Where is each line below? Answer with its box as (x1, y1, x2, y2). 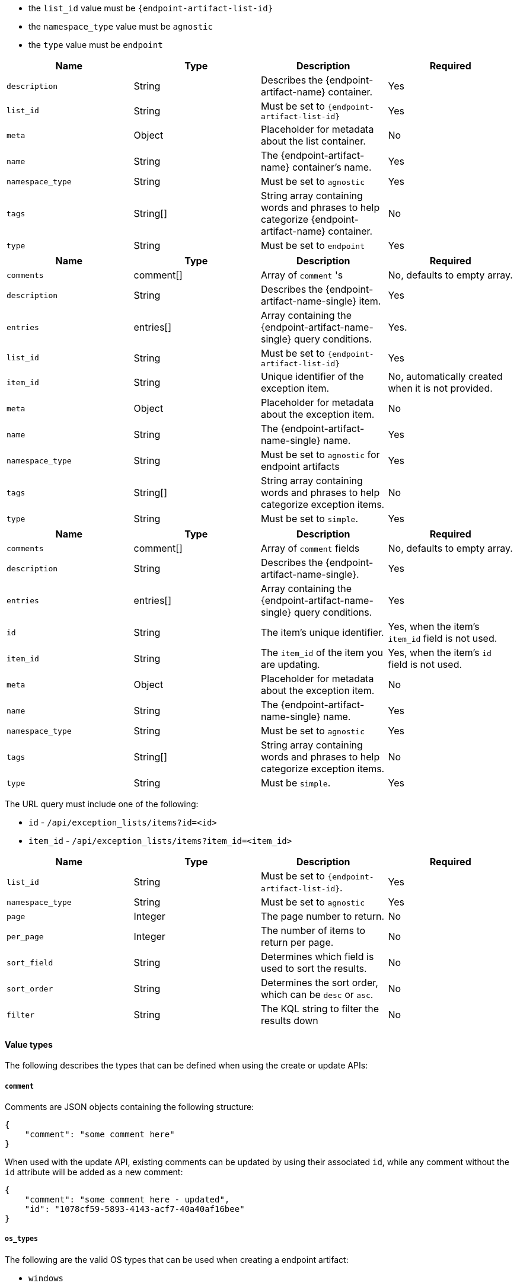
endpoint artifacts (261, 460, 340, 472)
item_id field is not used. (388, 632, 497, 644)
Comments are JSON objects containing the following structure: (5, 1102, 254, 1112)
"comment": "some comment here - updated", (24, 1195, 230, 1204)
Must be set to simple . (261, 513, 358, 524)
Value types (5, 1039, 53, 1050)
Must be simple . (261, 777, 331, 789)
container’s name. (292, 161, 372, 173)
